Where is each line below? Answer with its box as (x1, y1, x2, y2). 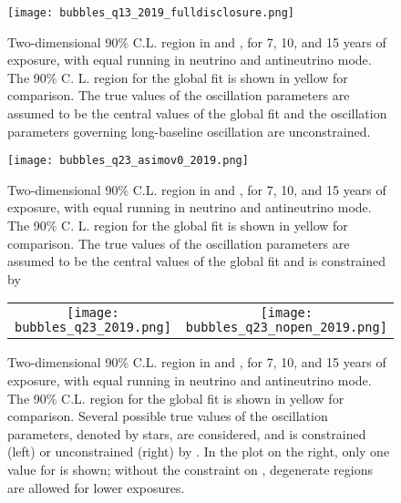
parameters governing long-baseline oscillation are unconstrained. (7, 121, 371, 140)
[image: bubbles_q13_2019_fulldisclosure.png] (7, 6, 294, 19)
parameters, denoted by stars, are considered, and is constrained (7, 424, 366, 443)
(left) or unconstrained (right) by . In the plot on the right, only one (7, 442, 390, 461)
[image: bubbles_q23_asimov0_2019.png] (7, 154, 249, 168)
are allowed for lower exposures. (7, 477, 185, 497)
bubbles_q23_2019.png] (15, 320, 171, 335)
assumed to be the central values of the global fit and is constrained (7, 251, 386, 271)
